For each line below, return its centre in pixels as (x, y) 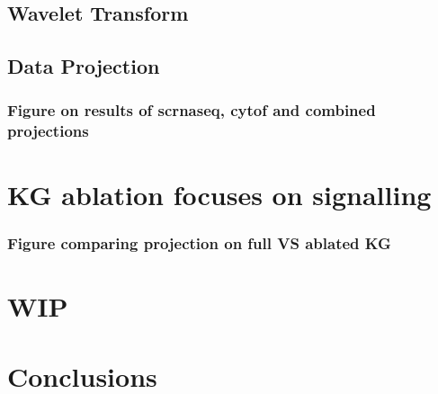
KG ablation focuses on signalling (219, 194)
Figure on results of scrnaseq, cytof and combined (192, 110)
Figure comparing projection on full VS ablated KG (199, 242)
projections (48, 131)
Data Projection (84, 66)
